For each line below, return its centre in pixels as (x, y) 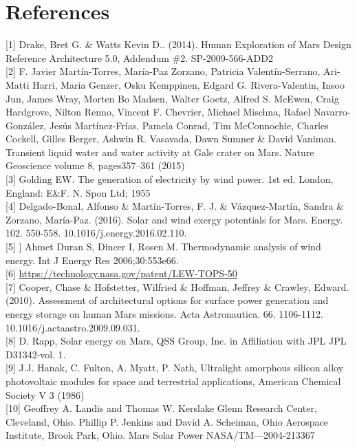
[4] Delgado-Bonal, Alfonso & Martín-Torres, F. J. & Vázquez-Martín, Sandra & (175, 206)
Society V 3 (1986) (45, 394)
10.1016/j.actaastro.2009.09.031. (73, 327)
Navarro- (332, 112)
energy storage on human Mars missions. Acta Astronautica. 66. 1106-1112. (164, 314)
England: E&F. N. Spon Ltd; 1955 (78, 192)
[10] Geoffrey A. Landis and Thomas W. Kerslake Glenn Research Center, (161, 408)
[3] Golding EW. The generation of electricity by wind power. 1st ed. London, (170, 179)
